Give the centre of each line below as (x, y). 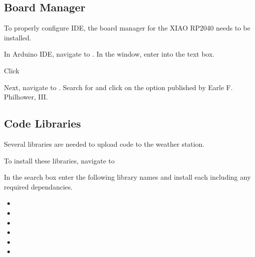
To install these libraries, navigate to (59, 160)
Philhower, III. (26, 97)
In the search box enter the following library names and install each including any (127, 177)
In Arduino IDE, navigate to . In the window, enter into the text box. (109, 54)
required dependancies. (38, 186)
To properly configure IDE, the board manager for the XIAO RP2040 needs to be (127, 28)
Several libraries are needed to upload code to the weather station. (104, 144)
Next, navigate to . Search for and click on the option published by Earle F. (118, 87)
